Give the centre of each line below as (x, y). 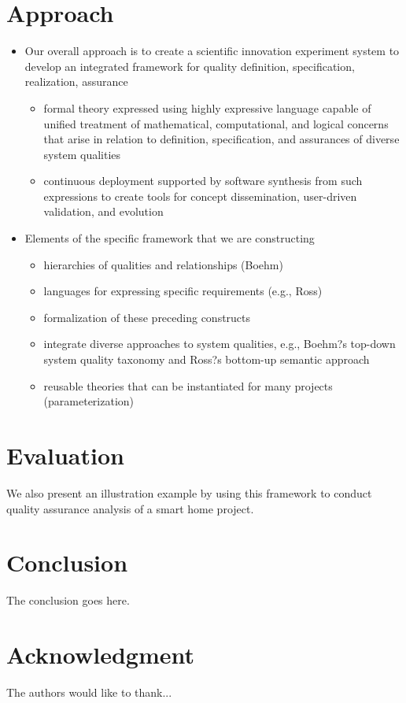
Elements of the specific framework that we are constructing (170, 238)
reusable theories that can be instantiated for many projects (188, 385)
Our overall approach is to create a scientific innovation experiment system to (212, 51)
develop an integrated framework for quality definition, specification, (190, 66)
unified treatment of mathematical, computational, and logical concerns (216, 123)
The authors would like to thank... (89, 692)
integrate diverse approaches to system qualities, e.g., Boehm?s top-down (220, 344)
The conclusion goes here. (68, 600)
